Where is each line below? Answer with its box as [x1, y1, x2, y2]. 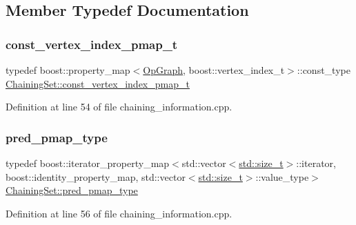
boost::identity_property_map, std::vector [6, 169, 186, 184]
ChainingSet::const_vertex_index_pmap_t [6, 76, 190, 90]
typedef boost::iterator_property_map [6, 156, 170, 170]
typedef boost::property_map [6, 63, 130, 77]
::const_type [297, 63, 350, 77]
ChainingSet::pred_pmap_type [6, 183, 138, 197]
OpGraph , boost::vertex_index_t [143, 63, 285, 77]
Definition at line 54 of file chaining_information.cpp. [6, 99, 233, 114]
